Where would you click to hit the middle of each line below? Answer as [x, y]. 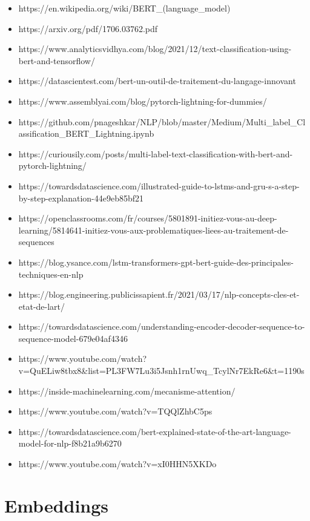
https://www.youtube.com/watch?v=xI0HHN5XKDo [117, 464]
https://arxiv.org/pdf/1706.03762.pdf [88, 28]
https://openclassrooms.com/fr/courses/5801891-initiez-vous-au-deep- [148, 218]
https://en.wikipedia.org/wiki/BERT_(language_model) [124, 8]
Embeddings [57, 505]
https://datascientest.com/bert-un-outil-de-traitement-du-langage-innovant [157, 81]
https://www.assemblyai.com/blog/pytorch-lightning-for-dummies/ [143, 101]
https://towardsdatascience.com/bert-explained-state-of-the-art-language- [155, 431]
